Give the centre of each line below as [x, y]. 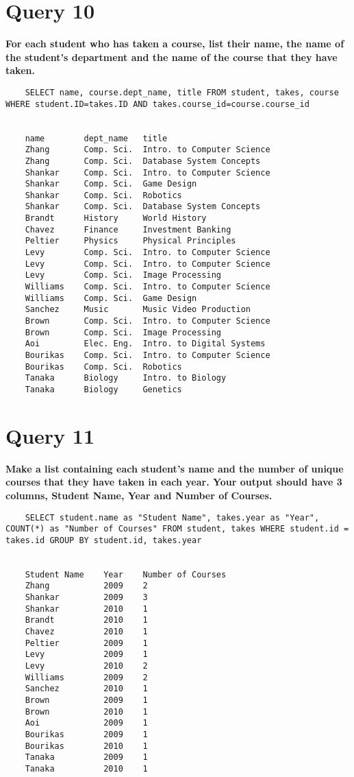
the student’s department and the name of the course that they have [172, 57]
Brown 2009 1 [86, 701]
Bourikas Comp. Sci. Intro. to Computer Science [148, 355]
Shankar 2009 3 [86, 598]
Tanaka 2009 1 [86, 757]
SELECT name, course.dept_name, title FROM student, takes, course [182, 92]
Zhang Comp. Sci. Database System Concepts [143, 161]
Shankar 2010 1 [86, 609]
